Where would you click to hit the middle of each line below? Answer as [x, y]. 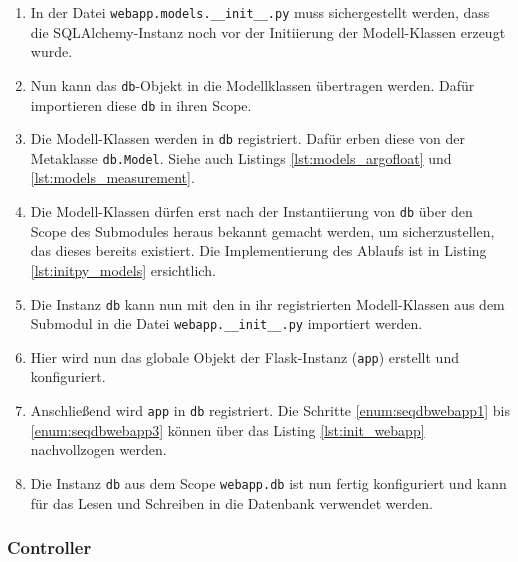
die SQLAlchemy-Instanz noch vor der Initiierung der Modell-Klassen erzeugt [268, 31]
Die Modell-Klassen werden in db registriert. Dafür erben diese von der [247, 138]
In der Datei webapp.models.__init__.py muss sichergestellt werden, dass [260, 12]
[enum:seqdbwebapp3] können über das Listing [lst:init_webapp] [227, 429]
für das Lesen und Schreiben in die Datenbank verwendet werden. [231, 502]
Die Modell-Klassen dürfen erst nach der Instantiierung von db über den [251, 211]
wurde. [51, 51]
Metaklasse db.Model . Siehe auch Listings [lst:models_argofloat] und [241, 157]
